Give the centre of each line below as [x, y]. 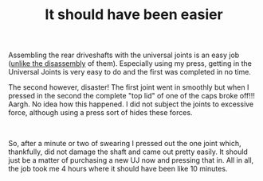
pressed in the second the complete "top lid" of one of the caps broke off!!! [131, 96]
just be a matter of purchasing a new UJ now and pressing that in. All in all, [131, 160]
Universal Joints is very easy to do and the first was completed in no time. [130, 72]
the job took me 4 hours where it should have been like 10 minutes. [118, 169]
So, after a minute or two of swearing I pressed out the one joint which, [125, 144]
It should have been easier [134, 15]
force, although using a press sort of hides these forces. [100, 113]
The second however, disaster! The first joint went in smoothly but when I [129, 87]
